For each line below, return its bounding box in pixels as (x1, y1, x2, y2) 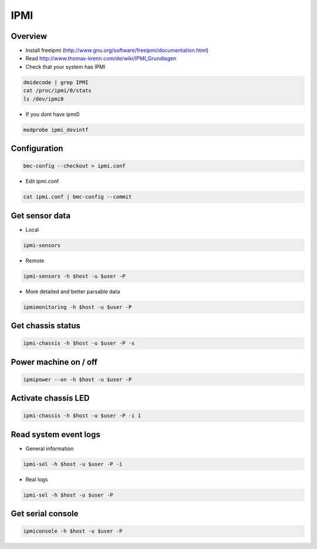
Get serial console (11, 509, 79, 519)
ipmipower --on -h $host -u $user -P (23, 376, 132, 382)
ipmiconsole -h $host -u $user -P (23, 528, 123, 535)
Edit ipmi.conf (25, 178, 59, 185)
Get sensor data (11, 211, 70, 221)
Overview (11, 31, 48, 41)
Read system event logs (11, 430, 101, 440)
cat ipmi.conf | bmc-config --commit (23, 194, 132, 200)
